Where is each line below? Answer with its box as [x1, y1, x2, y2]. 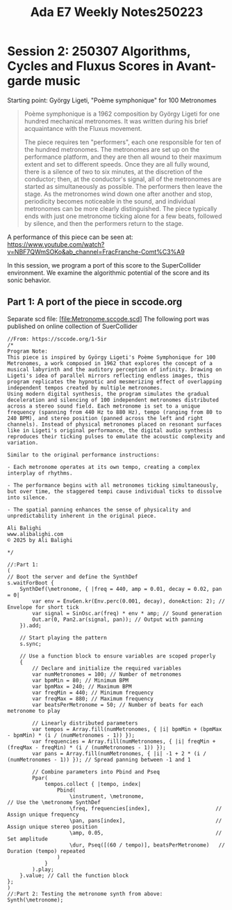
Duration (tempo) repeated [7, 847, 85, 854]
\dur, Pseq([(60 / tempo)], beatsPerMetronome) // [69, 841, 226, 849]
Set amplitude [7, 835, 49, 842]
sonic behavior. [7, 276, 51, 284]
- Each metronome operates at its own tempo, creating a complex [7, 463, 200, 470]
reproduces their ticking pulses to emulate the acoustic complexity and [7, 433, 226, 440]
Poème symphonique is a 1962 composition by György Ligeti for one [24, 109, 220, 118]
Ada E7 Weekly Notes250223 [30, 4, 204, 20]
